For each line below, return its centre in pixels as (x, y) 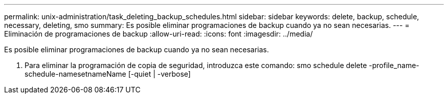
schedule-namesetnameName (75, 74)
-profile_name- (394, 65)
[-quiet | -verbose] (159, 74)
